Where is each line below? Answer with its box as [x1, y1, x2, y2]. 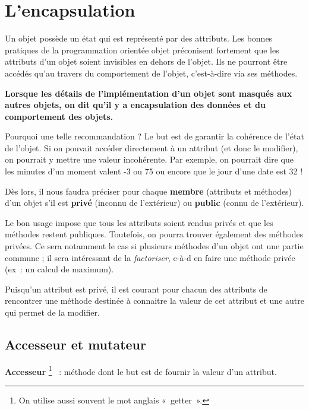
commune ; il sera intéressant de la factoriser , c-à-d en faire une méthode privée [5, 251, 295, 263]
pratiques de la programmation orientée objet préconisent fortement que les [5, 43, 279, 56]
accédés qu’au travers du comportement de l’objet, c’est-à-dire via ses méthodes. [5, 66, 298, 79]
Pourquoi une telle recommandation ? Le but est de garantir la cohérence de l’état [5, 130, 304, 142]
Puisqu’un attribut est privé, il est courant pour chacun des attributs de [5, 282, 267, 295]
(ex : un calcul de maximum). [5, 263, 114, 275]
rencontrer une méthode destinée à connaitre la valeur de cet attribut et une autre [5, 294, 304, 307]
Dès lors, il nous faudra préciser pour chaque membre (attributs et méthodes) [5, 185, 292, 197]
